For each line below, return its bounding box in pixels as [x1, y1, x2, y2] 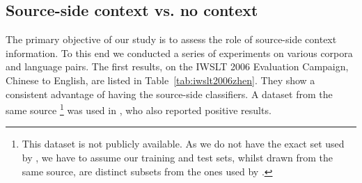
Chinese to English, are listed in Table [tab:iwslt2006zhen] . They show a [6, 72, 315, 87]
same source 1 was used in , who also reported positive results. [6, 101, 271, 117]
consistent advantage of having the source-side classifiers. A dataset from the [6, 86, 333, 101]
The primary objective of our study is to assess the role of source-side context [6, 32, 337, 47]
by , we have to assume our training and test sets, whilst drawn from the [22, 150, 333, 165]
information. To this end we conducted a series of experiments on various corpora [6, 45, 353, 60]
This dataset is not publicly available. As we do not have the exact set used [22, 136, 345, 151]
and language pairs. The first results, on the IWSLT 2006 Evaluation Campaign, [6, 59, 349, 74]
